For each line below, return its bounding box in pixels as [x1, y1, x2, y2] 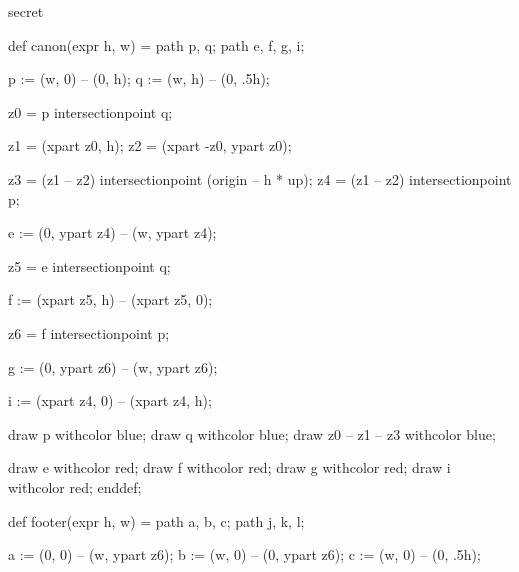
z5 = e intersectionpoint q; [8, 255, 171, 276]
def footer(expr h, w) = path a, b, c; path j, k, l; [8, 510, 305, 531]
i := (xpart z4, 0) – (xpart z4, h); [8, 390, 212, 411]
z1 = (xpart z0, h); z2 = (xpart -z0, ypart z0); [8, 135, 292, 156]
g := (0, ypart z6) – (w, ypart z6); [8, 356, 218, 377]
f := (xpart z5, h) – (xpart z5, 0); [8, 289, 213, 310]
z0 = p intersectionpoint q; [8, 101, 173, 122]
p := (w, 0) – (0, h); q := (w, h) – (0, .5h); [8, 68, 270, 89]
